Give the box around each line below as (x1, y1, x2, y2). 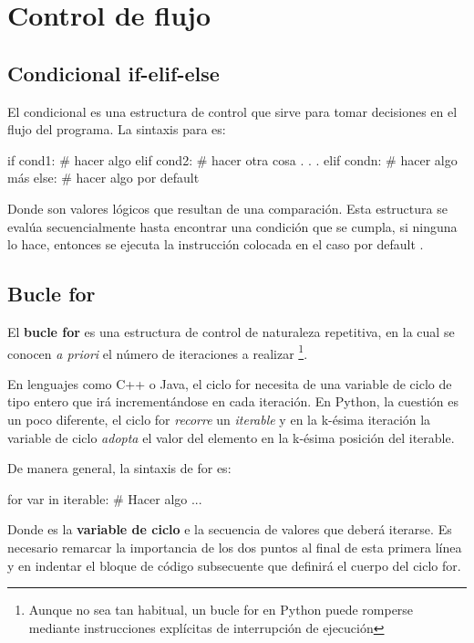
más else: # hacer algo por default (7, 168, 200, 187)
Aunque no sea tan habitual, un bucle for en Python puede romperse (28, 600, 414, 619)
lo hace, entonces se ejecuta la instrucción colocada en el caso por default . (7, 235, 424, 254)
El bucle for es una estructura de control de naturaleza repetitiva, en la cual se (7, 321, 455, 341)
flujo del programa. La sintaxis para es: (7, 120, 226, 139)
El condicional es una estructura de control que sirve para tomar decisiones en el (7, 101, 458, 121)
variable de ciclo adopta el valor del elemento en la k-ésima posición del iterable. (7, 427, 455, 447)
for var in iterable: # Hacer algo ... (7, 489, 202, 508)
